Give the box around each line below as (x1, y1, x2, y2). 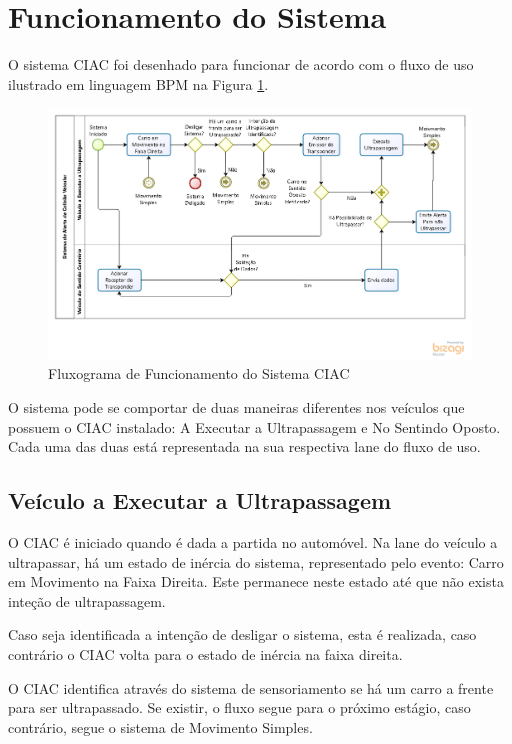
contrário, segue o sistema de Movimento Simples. (8, 716, 313, 737)
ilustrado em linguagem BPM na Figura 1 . (8, 73, 269, 94)
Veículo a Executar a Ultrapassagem (8, 485, 392, 516)
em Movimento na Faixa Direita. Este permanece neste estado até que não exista (8, 571, 504, 592)
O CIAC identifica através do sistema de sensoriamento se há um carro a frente (8, 677, 494, 698)
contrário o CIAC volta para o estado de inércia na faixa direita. (8, 644, 403, 665)
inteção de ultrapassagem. (8, 590, 166, 611)
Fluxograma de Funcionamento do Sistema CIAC (48, 363, 350, 384)
